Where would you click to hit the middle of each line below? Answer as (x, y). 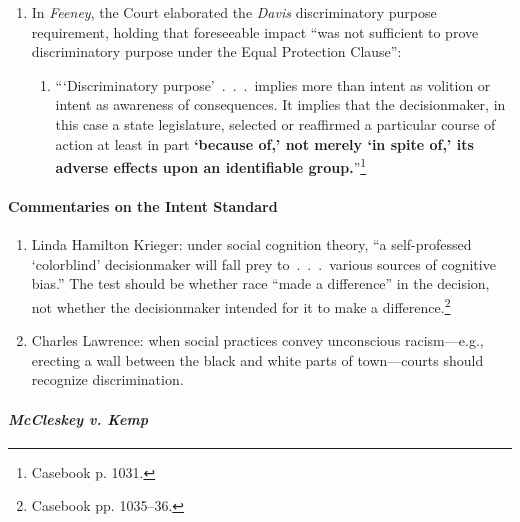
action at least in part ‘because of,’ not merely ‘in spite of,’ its (264, 143)
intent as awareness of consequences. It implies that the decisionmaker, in (280, 104)
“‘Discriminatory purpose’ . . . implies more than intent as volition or (273, 84)
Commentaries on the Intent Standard (143, 206)
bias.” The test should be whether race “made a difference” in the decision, (260, 283)
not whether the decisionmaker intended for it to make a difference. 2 (241, 305)
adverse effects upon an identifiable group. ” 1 (211, 165)
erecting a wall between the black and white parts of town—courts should (257, 359)
